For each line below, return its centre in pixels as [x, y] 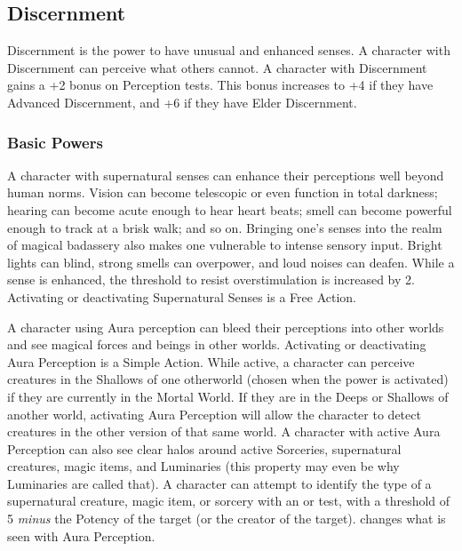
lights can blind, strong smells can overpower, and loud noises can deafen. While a [231, 262]
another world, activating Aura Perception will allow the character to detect [214, 414]
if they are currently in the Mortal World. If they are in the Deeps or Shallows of [228, 396]
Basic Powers [55, 142]
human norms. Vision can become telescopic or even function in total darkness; [223, 192]
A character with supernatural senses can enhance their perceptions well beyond [226, 175]
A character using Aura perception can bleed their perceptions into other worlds [226, 327]
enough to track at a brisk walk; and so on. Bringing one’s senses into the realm [225, 227]
